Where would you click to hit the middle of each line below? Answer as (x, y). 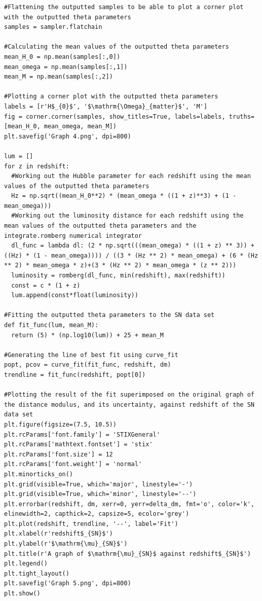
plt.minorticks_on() (39, 474)
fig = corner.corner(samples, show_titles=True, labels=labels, (115, 116)
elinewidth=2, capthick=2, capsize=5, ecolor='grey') (97, 514)
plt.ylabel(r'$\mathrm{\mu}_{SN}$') (66, 544)
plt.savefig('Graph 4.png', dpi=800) (68, 136)
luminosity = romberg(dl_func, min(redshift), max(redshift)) (118, 276)
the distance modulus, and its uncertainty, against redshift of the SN (129, 404)
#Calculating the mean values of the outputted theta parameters (117, 47)
